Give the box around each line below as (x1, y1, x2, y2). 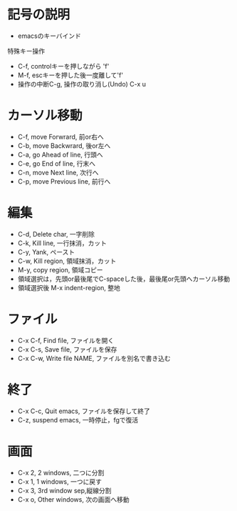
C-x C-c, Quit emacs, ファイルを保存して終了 (17, 407, 151, 415)
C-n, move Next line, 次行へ (17, 168, 99, 177)
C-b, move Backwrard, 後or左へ (17, 141, 111, 150)
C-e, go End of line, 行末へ (17, 159, 96, 168)
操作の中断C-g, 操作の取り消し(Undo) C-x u (17, 79, 147, 88)
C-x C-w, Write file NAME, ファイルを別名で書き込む (17, 354, 171, 362)
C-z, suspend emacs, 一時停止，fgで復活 (17, 415, 139, 424)
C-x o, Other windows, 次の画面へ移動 (17, 495, 130, 504)
